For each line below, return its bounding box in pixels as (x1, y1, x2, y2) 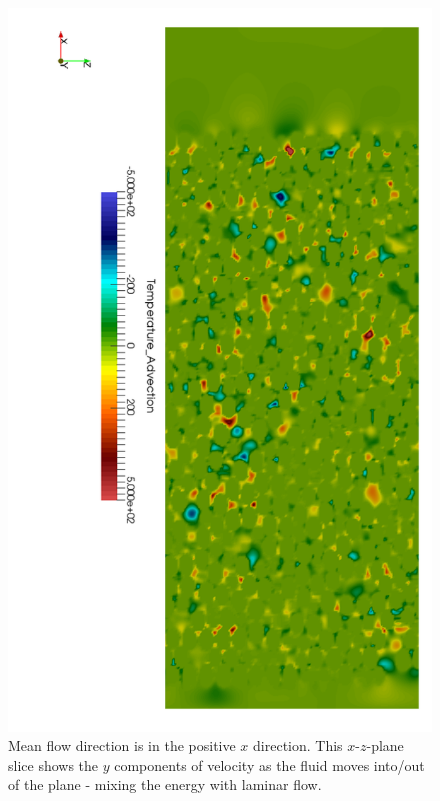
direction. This (253, 735, 343, 756)
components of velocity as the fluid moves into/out (114, 754, 425, 775)
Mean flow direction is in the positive (8, 735, 236, 756)
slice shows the (8, 754, 99, 775)
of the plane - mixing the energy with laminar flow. (8, 774, 322, 795)
